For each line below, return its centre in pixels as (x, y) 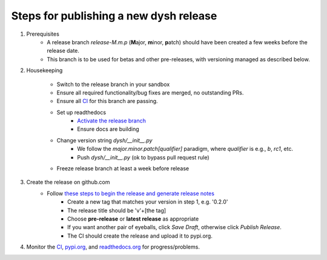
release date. (63, 51)
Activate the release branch (112, 121)
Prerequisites (43, 34)
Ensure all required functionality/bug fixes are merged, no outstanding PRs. (150, 92)
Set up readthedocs (81, 112)
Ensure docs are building (108, 129)
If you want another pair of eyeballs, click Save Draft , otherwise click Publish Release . (174, 227)
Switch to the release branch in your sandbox (113, 84)
